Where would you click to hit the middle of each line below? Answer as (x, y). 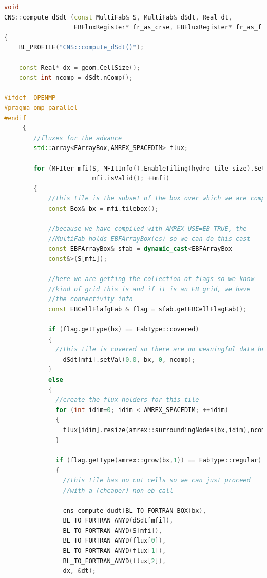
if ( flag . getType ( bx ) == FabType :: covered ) (123, 329)
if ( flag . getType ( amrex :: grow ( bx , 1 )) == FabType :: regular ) (159, 460)
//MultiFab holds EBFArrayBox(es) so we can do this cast (149, 239)
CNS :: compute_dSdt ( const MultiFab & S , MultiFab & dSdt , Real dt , (118, 17)
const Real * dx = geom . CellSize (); (79, 68)
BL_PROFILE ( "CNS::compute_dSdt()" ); (81, 48)
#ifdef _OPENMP (30, 98)
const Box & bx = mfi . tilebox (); (103, 208)
